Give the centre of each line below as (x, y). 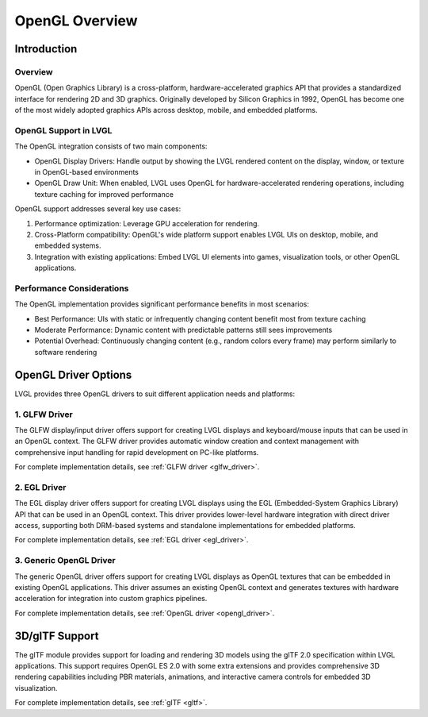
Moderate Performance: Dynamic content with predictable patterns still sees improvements (183, 330)
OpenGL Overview (76, 21)
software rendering (66, 352)
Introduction (46, 49)
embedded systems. (68, 245)
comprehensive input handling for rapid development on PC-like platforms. (137, 452)
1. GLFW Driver (44, 414)
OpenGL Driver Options (73, 374)
